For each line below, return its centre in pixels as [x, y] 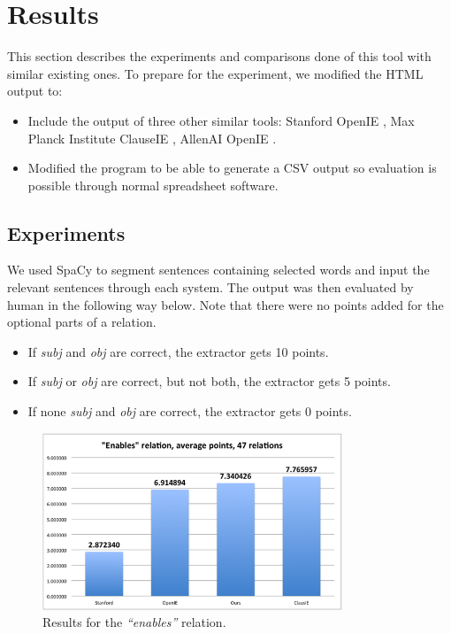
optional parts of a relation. [82, 322]
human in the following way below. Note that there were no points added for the [225, 304]
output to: [35, 91]
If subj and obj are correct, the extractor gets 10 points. [178, 351]
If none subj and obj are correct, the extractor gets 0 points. [190, 411]
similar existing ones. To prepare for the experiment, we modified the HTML [215, 73]
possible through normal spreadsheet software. [153, 185]
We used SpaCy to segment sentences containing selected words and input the [218, 270]
